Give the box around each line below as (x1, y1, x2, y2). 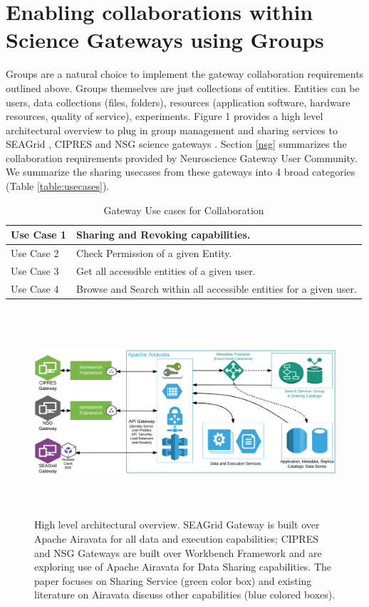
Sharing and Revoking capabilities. (76, 227, 251, 242)
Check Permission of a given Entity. (76, 246, 232, 261)
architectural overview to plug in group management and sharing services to (6, 122, 338, 137)
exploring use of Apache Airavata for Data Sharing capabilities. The (34, 559, 332, 574)
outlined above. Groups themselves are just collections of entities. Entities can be (6, 80, 360, 95)
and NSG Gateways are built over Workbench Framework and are (34, 545, 322, 560)
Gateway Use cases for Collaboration (103, 202, 264, 217)
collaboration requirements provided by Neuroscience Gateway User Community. (6, 150, 358, 165)
